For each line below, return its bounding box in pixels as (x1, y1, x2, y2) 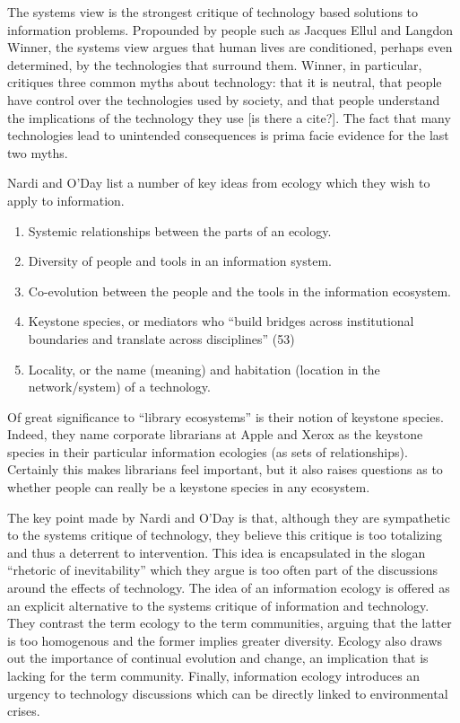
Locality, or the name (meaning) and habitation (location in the (28, 359, 380, 378)
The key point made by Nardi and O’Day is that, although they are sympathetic (7, 507, 450, 526)
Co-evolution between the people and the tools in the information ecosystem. (28, 281, 451, 300)
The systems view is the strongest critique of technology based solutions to (7, 3, 419, 21)
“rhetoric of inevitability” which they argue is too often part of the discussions (7, 560, 438, 579)
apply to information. (7, 190, 125, 209)
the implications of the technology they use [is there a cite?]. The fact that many (7, 108, 451, 127)
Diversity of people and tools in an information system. (28, 251, 332, 270)
